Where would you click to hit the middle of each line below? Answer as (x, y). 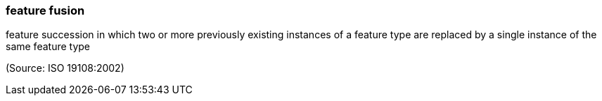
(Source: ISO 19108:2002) (65, 68)
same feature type (48, 47)
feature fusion (45, 10)
